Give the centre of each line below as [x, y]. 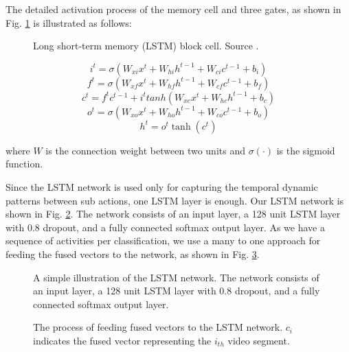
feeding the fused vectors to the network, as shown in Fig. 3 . [133, 254]
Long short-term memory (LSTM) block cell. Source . [146, 46]
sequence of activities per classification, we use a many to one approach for [163, 240]
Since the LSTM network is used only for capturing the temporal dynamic [162, 186]
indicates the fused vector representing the [122, 340]
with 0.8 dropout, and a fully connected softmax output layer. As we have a [165, 227]
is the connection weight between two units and [145, 150]
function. [24, 164]
